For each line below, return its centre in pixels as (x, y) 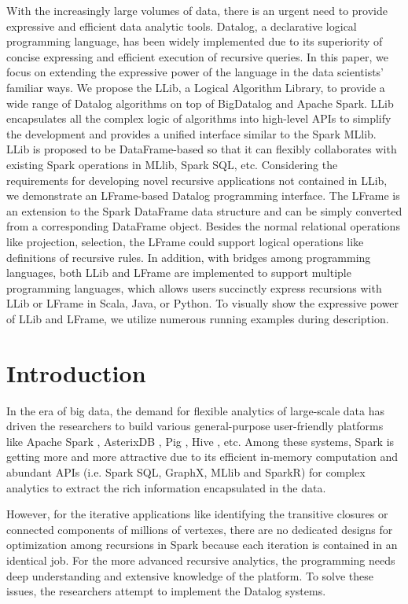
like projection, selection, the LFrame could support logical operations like (185, 241)
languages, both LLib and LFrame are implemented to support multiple (179, 273)
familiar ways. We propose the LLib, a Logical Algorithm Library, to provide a (196, 87)
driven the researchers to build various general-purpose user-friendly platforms (195, 426)
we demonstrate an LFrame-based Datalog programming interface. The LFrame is (203, 195)
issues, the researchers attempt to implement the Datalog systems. (166, 591)
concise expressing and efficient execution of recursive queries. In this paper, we (197, 56)
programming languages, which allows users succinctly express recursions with (194, 287)
